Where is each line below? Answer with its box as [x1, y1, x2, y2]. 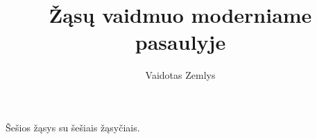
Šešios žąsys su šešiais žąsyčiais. [6, 120, 140, 134]
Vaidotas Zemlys [145, 68, 216, 82]
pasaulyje [135, 28, 226, 56]
